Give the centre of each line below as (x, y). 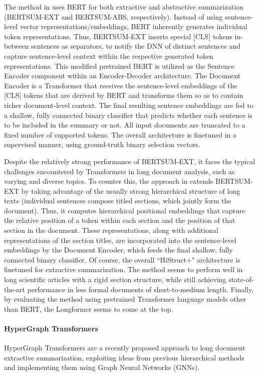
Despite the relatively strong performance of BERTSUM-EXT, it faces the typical (130, 161)
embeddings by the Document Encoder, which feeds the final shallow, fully (118, 250)
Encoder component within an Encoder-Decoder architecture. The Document (122, 76)
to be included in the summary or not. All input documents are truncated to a (125, 125)
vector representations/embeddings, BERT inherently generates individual (134, 26)
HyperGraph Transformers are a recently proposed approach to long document (125, 348)
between (17, 46)
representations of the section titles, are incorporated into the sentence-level (120, 240)
